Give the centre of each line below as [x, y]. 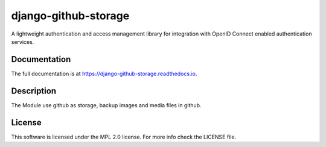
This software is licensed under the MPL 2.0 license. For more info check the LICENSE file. [124, 137]
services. [23, 42]
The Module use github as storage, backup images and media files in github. [106, 105]
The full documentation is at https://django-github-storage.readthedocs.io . [104, 73]
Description [34, 91]
